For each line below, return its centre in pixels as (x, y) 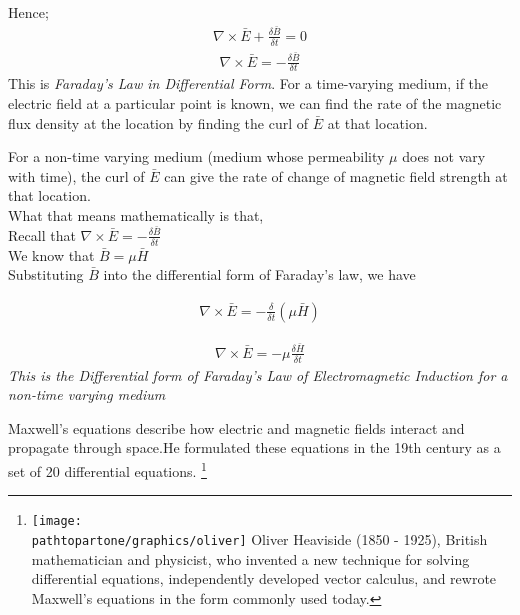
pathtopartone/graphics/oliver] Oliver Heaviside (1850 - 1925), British (259, 538)
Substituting (46, 274)
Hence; (28, 12)
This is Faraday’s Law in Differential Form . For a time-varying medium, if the (248, 83)
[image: (56, 521)
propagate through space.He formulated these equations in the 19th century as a (254, 447)
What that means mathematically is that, (136, 215)
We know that (51, 254)
